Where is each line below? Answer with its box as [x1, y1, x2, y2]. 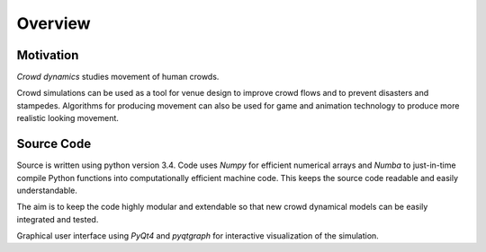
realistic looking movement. [16, 113, 119, 124]
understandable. [16, 185, 78, 196]
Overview [16, 13, 91, 33]
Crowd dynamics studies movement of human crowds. [16, 72, 220, 83]
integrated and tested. [16, 213, 99, 224]
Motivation [16, 48, 79, 63]
